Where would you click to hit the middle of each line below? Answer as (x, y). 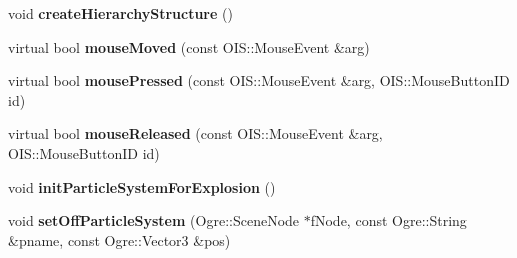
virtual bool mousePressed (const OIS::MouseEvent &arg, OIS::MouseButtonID (259, 80)
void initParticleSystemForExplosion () (142, 186)
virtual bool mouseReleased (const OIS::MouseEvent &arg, (195, 133)
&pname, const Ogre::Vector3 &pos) (119, 239)
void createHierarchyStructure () (120, 13)
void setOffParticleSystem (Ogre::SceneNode (154, 220)
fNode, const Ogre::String (388, 220)
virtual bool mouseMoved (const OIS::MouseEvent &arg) (189, 46)
